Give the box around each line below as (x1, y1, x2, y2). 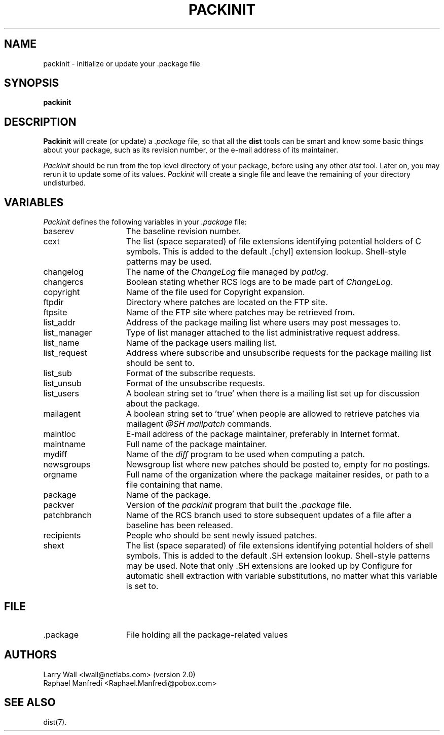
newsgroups (43, 459, 91, 470)
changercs (43, 277, 84, 287)
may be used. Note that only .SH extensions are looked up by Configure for (126, 561, 413, 571)
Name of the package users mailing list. (126, 338, 277, 348)
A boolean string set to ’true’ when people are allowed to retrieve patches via (126, 409, 420, 419)
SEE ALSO (4, 696, 56, 709)
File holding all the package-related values (126, 629, 288, 640)
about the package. (126, 398, 200, 409)
